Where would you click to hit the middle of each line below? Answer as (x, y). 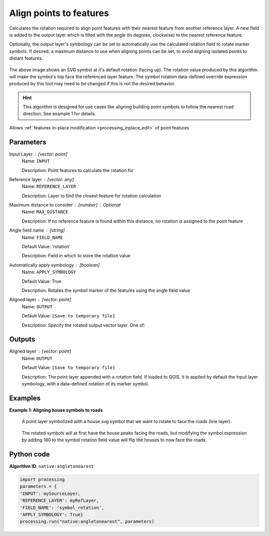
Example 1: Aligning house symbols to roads (56, 410)
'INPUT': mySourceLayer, (50, 493)
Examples (25, 398)
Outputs (22, 339)
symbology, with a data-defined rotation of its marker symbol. (85, 384)
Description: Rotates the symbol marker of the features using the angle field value (106, 290)
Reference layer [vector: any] (42, 179)
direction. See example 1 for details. (59, 114)
